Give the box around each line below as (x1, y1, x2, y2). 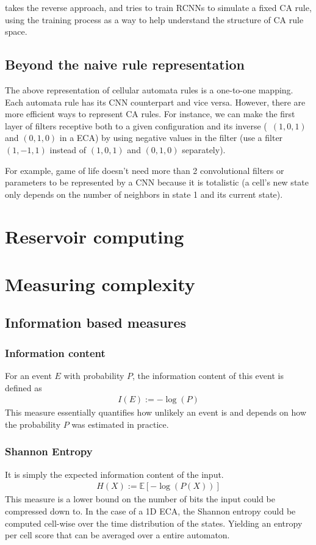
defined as (5, 381, 42, 394)
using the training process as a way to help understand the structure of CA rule (5, 13, 304, 26)
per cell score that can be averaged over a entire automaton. (5, 529, 230, 541)
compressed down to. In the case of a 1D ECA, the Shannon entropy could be (5, 504, 296, 517)
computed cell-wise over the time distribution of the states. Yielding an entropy (5, 516, 303, 529)
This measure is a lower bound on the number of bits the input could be (5, 493, 275, 505)
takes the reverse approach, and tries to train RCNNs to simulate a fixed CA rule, (5, 1, 312, 13)
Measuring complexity (5, 271, 195, 296)
